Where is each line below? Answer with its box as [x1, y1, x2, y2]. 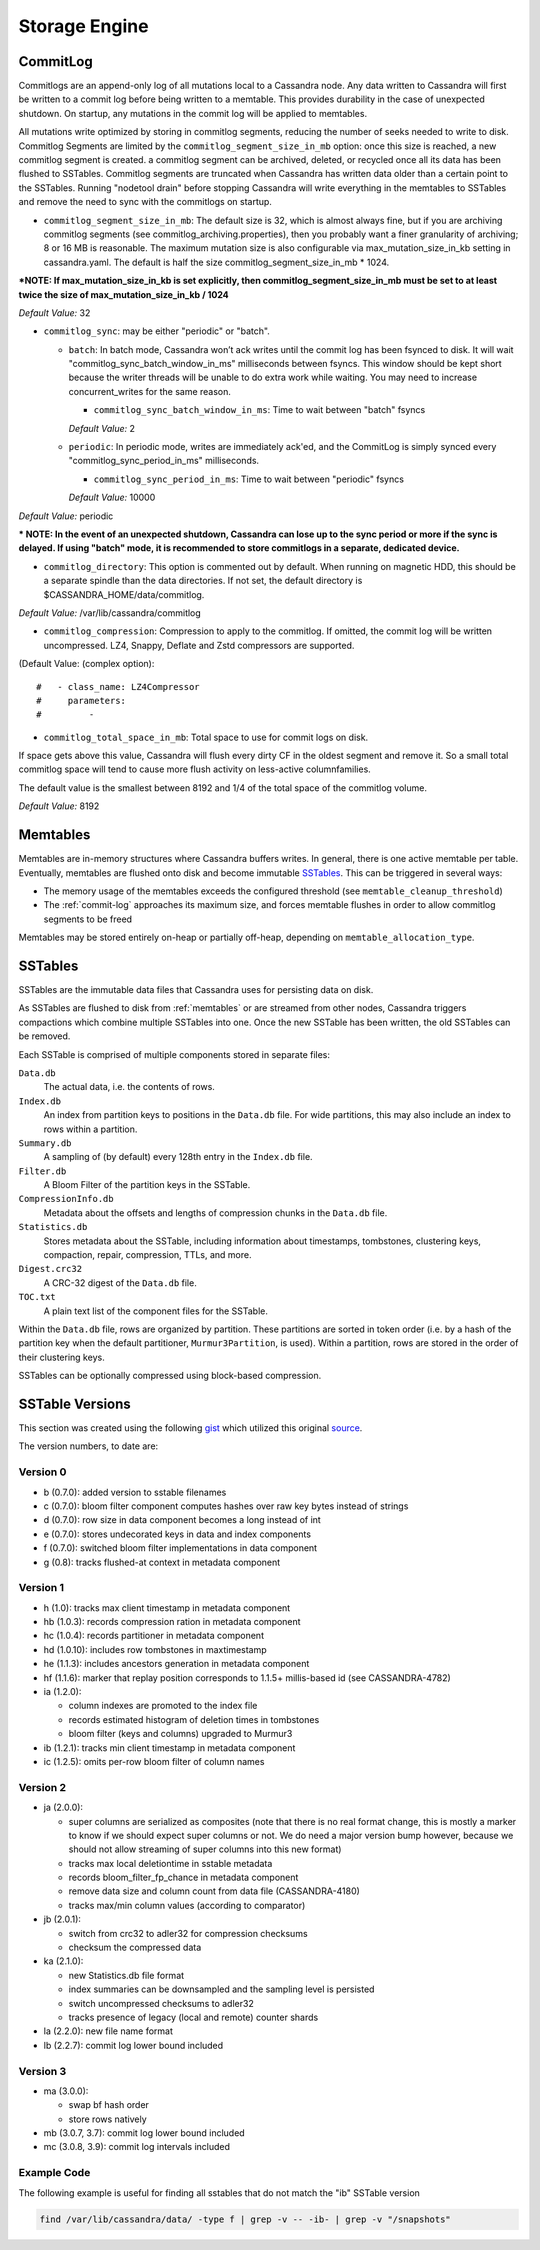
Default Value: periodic [18, 510, 114, 522]
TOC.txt [18, 1291, 57, 1303]
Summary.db [18, 1137, 72, 1149]
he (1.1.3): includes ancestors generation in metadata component [43, 1658, 310, 1670]
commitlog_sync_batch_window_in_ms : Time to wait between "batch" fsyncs [93, 404, 426, 416]
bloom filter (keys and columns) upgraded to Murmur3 [68, 1728, 293, 1740]
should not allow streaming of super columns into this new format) [68, 1843, 342, 1855]
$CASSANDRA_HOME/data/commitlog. [43, 588, 205, 600]
